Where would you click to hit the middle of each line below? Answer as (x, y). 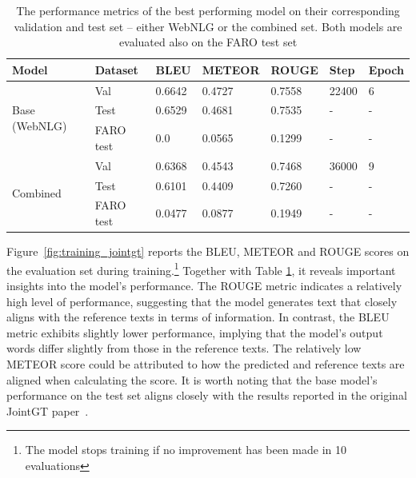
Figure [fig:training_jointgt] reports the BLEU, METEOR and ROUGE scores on (208, 251)
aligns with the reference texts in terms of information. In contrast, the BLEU (198, 317)
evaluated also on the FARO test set (208, 42)
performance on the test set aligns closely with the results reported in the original (207, 395)
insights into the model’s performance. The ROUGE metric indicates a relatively (204, 285)
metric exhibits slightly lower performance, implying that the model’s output (195, 332)
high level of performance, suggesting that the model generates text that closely (202, 301)
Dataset (116, 69)
